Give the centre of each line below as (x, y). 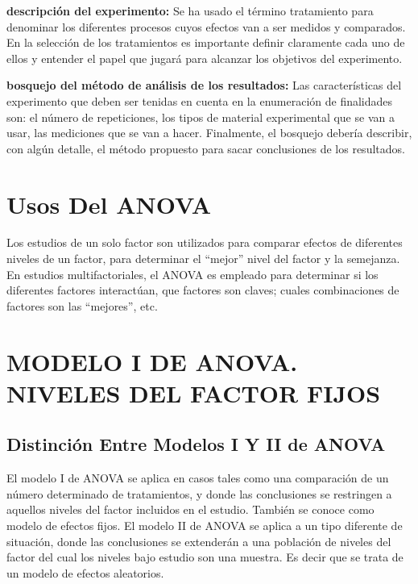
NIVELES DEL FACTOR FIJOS (194, 392)
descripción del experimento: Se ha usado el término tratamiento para (190, 10)
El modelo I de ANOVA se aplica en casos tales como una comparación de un (198, 478)
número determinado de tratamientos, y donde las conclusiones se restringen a (199, 493)
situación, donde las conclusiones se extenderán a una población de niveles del (199, 541)
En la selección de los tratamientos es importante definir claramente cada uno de (206, 42)
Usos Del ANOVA (109, 204)
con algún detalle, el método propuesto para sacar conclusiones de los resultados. (206, 148)
